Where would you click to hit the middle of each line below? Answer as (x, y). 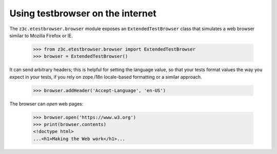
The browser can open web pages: (46, 104)
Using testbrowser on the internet (83, 13)
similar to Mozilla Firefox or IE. (41, 35)
